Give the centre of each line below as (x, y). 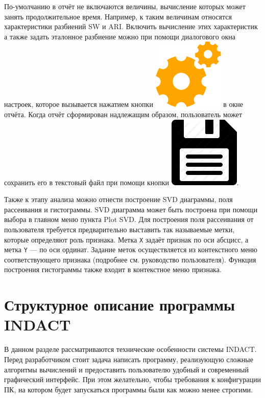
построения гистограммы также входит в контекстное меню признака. (113, 269)
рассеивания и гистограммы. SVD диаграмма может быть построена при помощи (131, 209)
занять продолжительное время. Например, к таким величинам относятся (118, 16)
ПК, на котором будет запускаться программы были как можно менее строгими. (128, 389)
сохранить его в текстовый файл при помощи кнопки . (122, 182)
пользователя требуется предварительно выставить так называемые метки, (119, 229)
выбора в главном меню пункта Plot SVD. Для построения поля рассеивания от (129, 219)
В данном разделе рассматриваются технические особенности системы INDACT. (130, 349)
